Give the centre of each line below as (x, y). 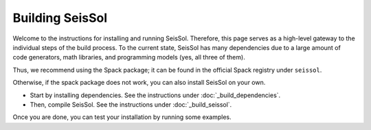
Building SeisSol (60, 18)
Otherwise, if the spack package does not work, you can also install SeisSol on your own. (139, 83)
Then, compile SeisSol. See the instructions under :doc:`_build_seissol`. (131, 104)
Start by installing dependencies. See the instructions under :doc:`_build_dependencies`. (155, 95)
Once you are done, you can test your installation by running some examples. (122, 117)
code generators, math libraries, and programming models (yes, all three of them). (129, 57)
